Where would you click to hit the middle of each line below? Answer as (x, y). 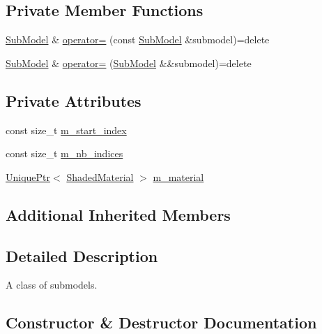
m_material (178, 176)
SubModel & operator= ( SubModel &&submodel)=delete (129, 63)
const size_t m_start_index (66, 130)
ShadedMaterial (100, 176)
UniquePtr (28, 176)
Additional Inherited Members (118, 214)
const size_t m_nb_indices (64, 153)
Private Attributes (74, 100)
